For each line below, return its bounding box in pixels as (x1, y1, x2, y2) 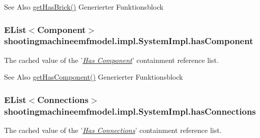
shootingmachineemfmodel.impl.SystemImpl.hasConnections (4, 105, 256, 117)
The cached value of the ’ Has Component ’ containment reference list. (4, 54, 219, 65)
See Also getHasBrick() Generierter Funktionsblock (4, 2, 164, 12)
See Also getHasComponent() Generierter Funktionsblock (4, 72, 183, 82)
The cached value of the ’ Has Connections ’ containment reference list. (4, 125, 222, 135)
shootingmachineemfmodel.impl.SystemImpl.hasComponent (4, 34, 253, 47)
